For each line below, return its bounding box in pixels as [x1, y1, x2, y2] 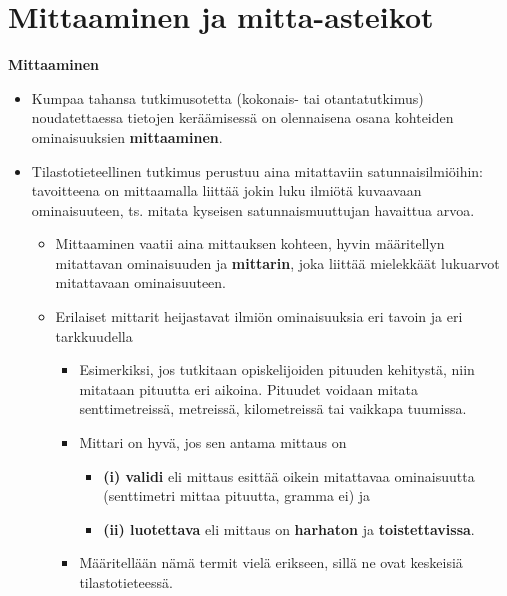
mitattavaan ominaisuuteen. [55, 272, 227, 293]
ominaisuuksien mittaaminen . [31, 126, 223, 147]
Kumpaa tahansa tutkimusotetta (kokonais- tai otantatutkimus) [31, 87, 424, 108]
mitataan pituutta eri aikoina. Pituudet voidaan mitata [79, 378, 419, 399]
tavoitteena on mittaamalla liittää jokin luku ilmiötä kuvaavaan [31, 180, 422, 201]
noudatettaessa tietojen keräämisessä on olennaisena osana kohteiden [31, 107, 454, 128]
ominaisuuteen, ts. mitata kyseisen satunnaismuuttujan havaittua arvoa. [31, 199, 475, 220]
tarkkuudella [55, 325, 133, 346]
